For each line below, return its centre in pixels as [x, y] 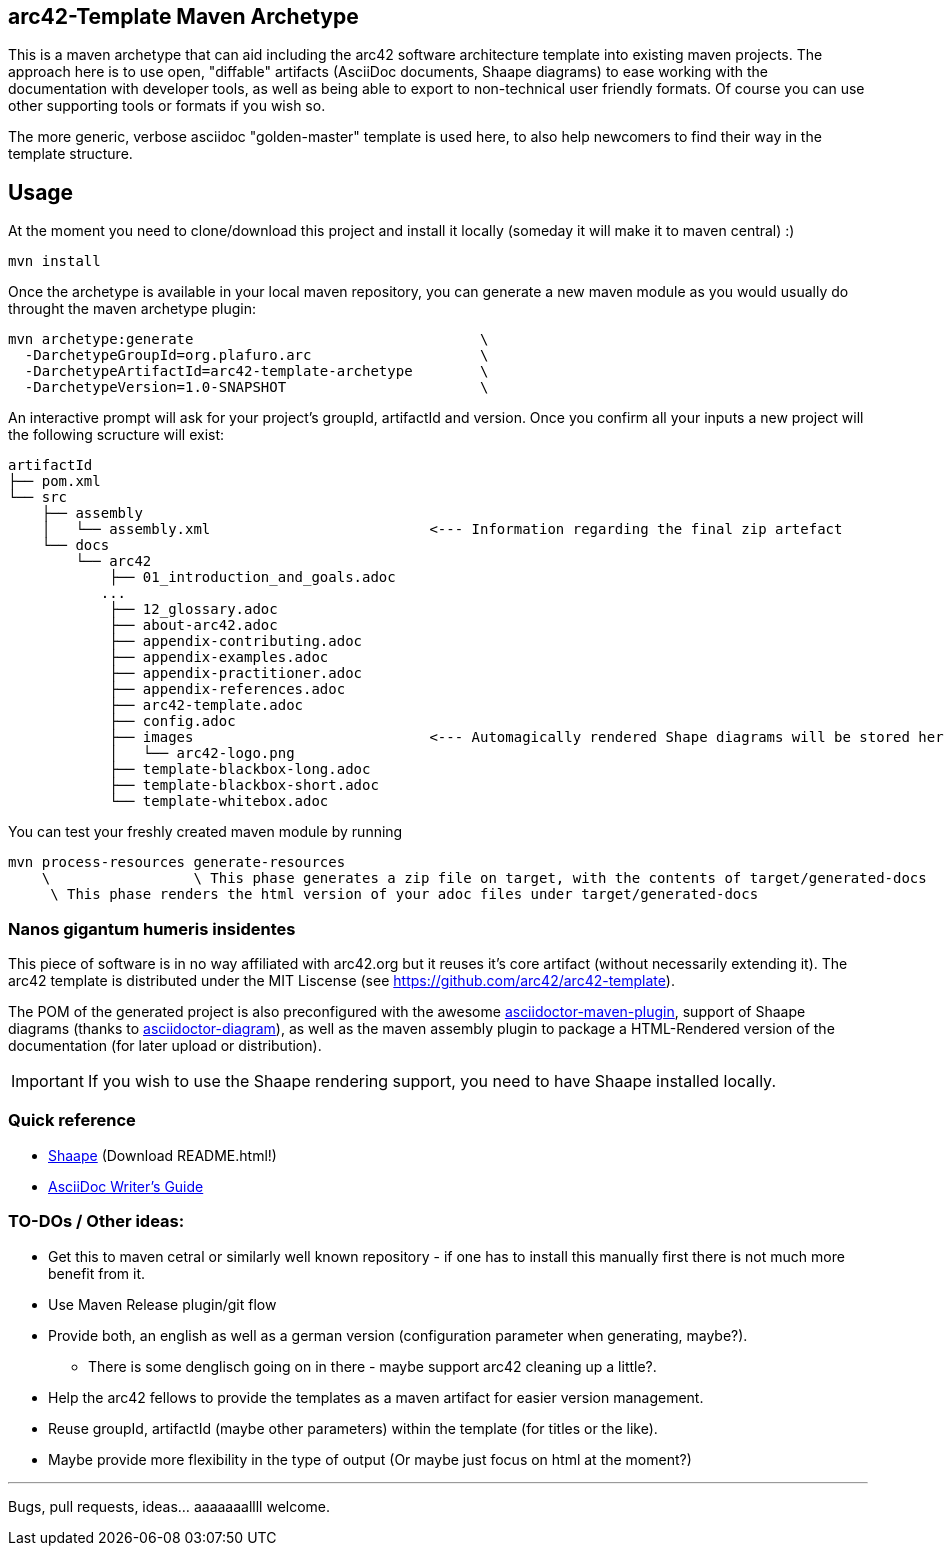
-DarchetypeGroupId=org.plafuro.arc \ [256, 355]
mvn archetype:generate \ [248, 339]
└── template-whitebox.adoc [219, 801]
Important [47, 1081]
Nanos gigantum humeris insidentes [152, 928]
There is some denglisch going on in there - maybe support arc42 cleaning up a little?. [372, 1366]
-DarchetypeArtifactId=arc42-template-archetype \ [256, 371]
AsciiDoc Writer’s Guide [126, 1186]
